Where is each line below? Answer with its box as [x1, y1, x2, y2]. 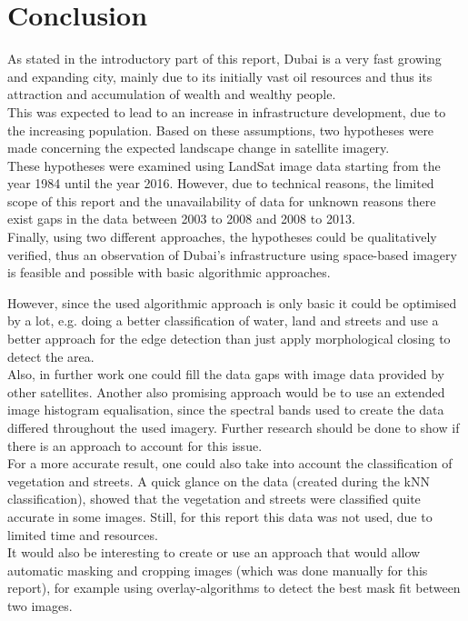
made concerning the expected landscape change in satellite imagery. [7, 138, 390, 157]
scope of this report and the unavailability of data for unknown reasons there [7, 191, 436, 210]
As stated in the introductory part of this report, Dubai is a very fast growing [7, 49, 442, 68]
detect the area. [7, 346, 95, 366]
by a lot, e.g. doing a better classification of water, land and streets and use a [7, 311, 439, 330]
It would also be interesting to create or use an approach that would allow [7, 543, 421, 562]
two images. [7, 596, 73, 615]
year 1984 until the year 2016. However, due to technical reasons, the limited [7, 174, 434, 193]
